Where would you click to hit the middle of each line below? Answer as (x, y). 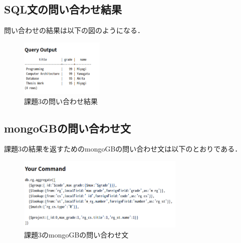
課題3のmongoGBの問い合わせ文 (76, 234)
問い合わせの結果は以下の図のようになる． (74, 30)
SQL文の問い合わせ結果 (63, 9)
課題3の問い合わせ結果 (61, 101)
